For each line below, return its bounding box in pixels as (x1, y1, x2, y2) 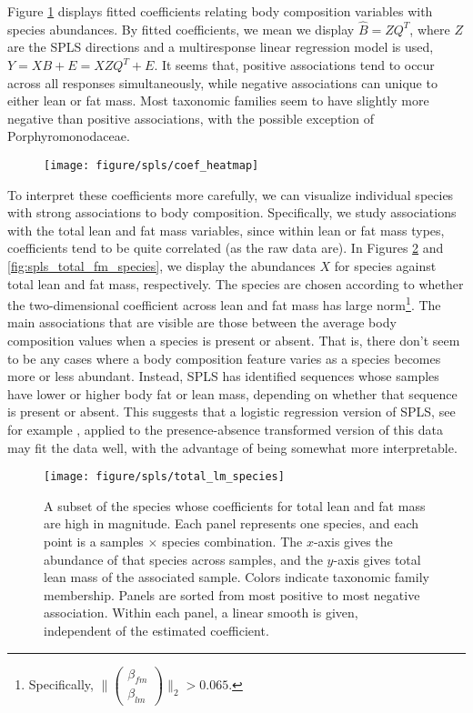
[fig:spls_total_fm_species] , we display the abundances (7, 256, 316, 275)
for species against (334, 256, 437, 275)
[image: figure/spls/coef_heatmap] (44, 158, 259, 172)
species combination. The (162, 532, 303, 551)
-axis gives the (313, 532, 393, 551)
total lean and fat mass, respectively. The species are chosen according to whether (7, 274, 464, 293)
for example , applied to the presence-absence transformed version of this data (7, 420, 443, 438)
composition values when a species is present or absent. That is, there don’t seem (7, 331, 460, 350)
